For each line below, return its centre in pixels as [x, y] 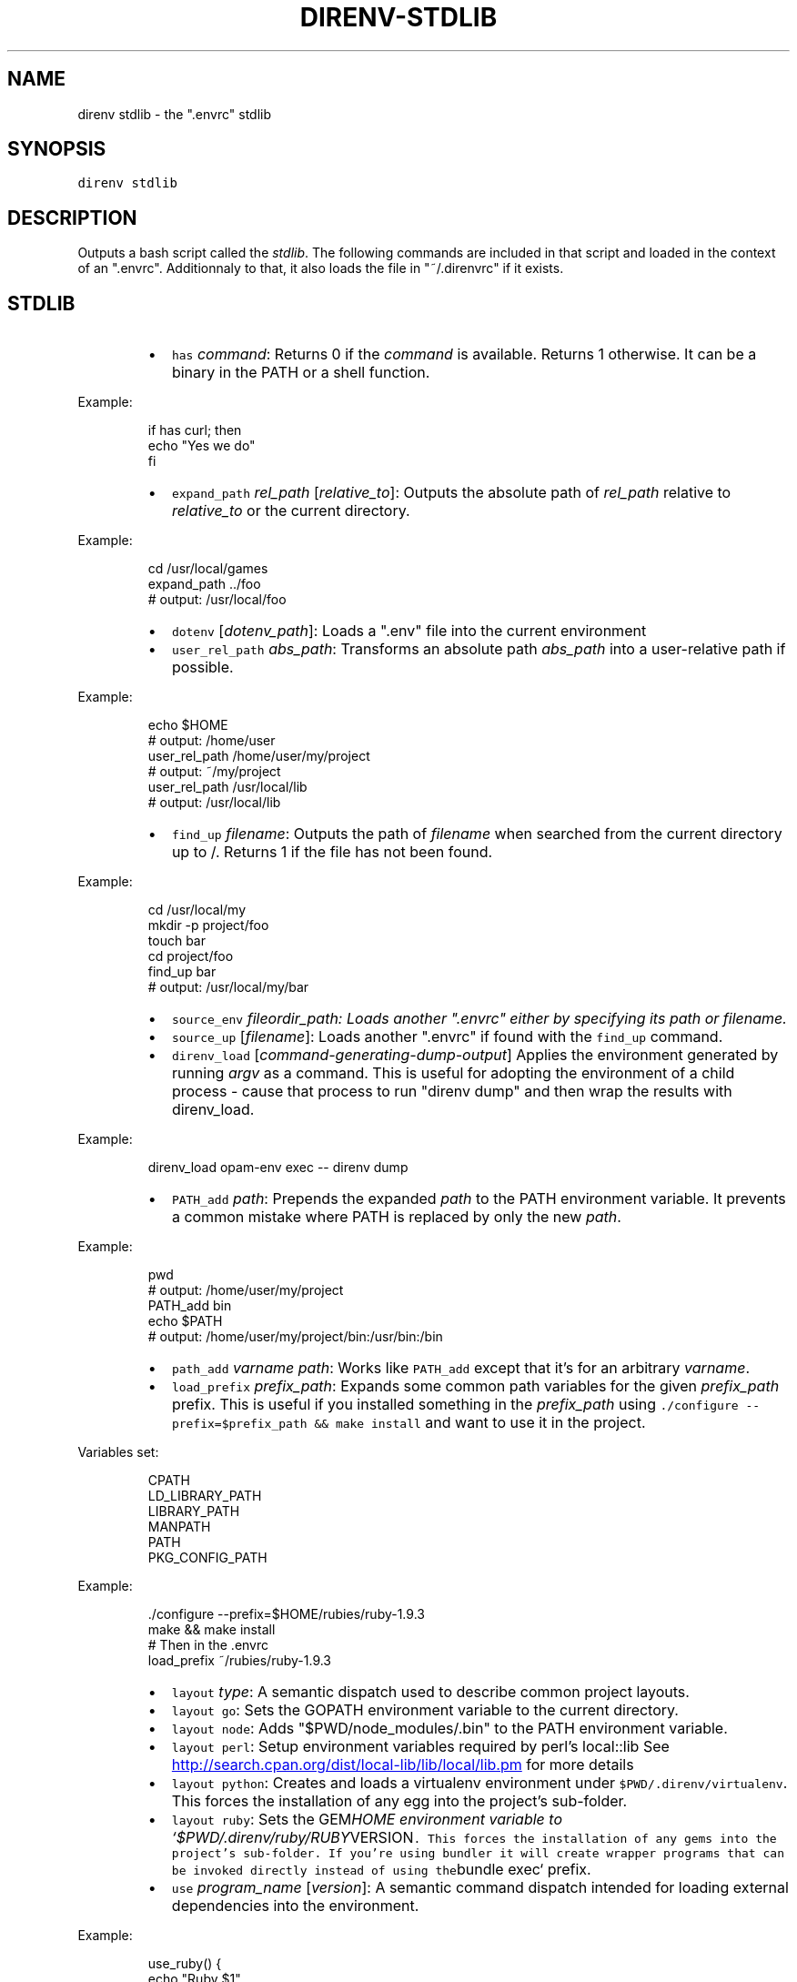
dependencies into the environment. [295, 1906]
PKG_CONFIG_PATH [207, 1558]
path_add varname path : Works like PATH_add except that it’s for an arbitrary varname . [461, 1368]
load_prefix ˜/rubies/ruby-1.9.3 [240, 1661]
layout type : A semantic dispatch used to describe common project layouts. [430, 1692]
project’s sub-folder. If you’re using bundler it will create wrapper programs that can [478, 1854]
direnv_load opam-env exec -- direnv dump [278, 1168]
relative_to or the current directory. [291, 511]
